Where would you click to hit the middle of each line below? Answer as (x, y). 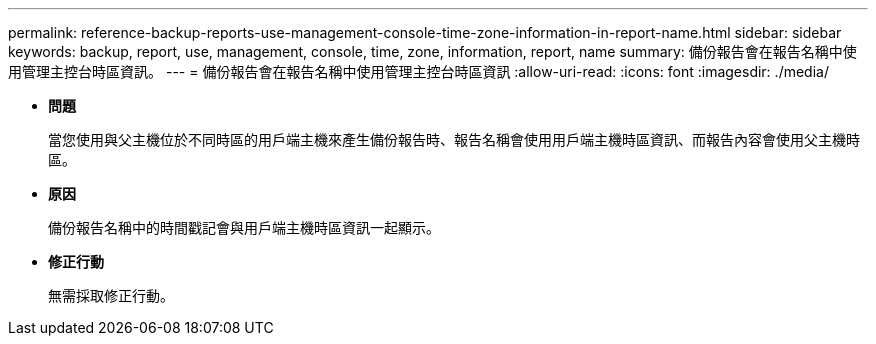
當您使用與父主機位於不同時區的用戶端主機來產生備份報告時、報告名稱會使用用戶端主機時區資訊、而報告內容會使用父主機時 (454, 139)
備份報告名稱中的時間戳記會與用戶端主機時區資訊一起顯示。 (244, 227)
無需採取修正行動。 (111, 295)
